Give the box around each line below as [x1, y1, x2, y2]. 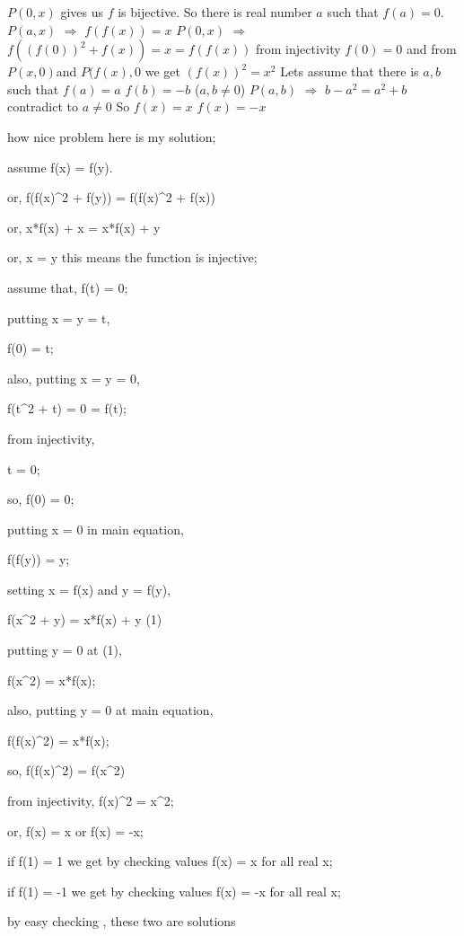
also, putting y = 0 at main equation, [7, 701, 214, 720]
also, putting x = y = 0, [7, 368, 140, 387]
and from [406, 40, 457, 58]
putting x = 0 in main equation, [7, 519, 184, 538]
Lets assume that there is [280, 62, 419, 81]
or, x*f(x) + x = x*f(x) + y [7, 217, 161, 236]
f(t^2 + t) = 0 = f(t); [7, 399, 127, 418]
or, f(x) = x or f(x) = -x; [7, 821, 144, 840]
